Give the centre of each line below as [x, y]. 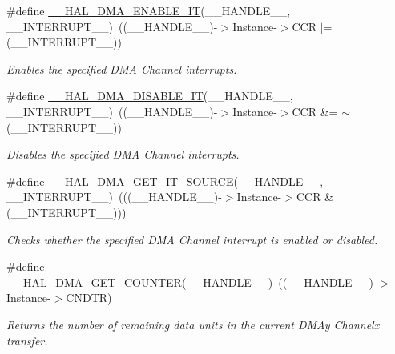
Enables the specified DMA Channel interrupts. [122, 68]
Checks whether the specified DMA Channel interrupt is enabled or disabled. [192, 239]
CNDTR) [89, 298]
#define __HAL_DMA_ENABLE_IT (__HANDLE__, [149, 10]
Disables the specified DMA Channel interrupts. [123, 154]
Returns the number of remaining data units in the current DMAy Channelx [193, 324]
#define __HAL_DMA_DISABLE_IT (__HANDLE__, [150, 96]
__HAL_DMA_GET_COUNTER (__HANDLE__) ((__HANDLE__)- [192, 282]
